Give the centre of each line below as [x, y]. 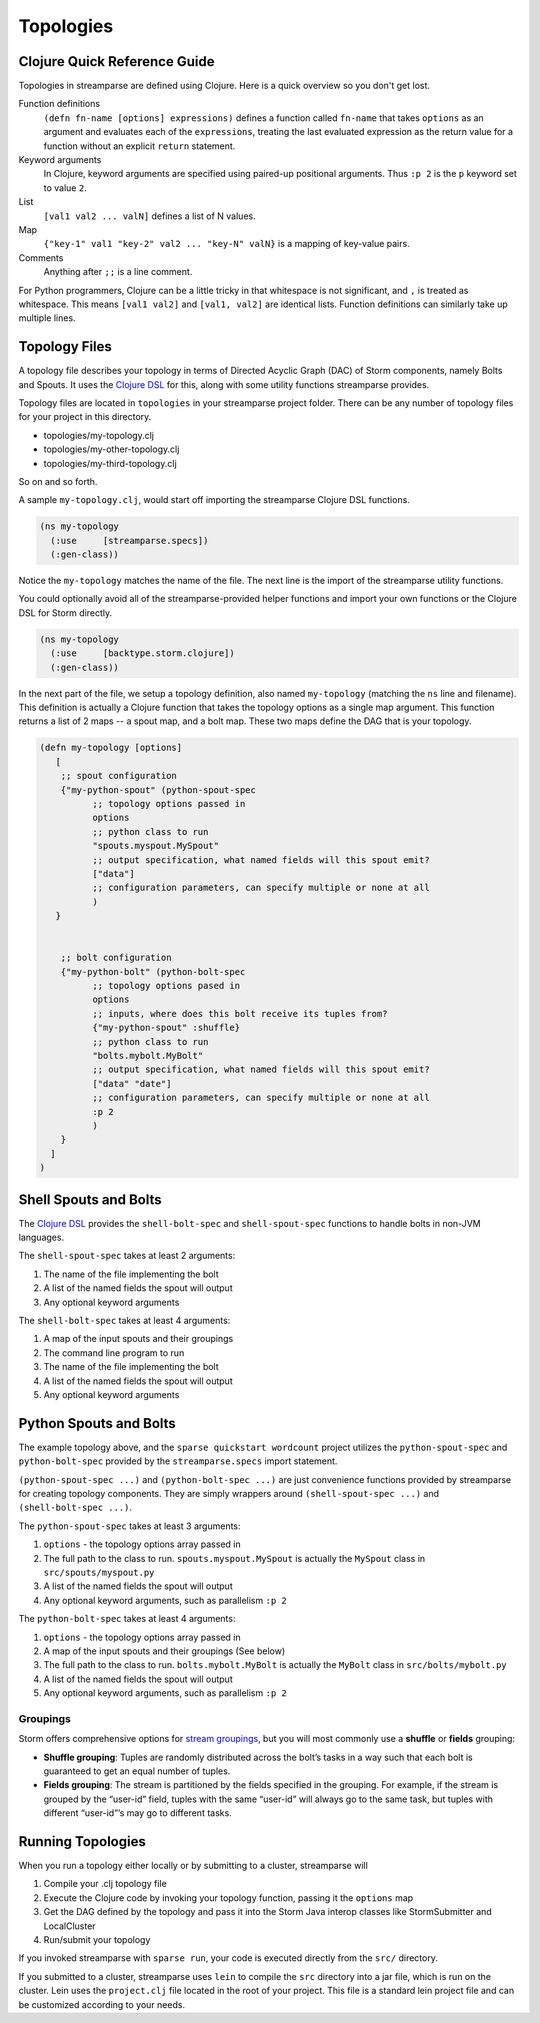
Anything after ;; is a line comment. [118, 272]
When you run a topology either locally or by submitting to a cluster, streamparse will [193, 1866]
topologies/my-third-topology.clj [110, 463]
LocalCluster [69, 1926]
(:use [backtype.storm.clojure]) [142, 653]
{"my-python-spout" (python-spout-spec [158, 789]
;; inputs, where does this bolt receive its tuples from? [239, 1013]
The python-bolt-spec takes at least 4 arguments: [127, 1619]
